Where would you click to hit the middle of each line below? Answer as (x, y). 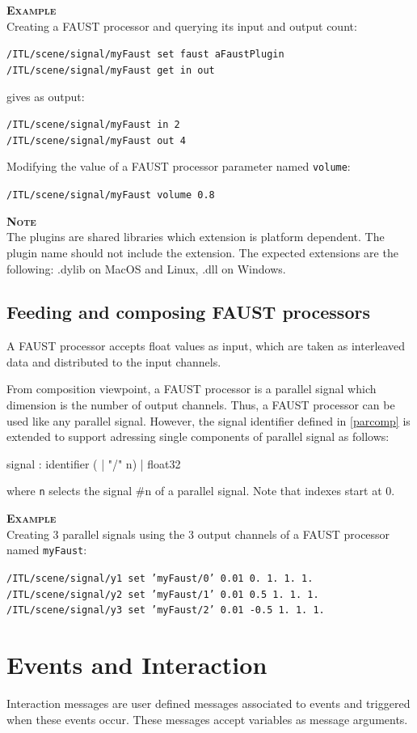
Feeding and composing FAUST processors (188, 312)
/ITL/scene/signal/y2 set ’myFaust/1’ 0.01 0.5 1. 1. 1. (163, 594)
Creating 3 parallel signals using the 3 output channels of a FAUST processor (198, 534)
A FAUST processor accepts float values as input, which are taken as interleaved (206, 346)
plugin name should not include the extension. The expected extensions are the (202, 252)
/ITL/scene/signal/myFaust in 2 (93, 125)
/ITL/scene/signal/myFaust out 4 (96, 140)
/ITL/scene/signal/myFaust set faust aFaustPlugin (145, 55)
